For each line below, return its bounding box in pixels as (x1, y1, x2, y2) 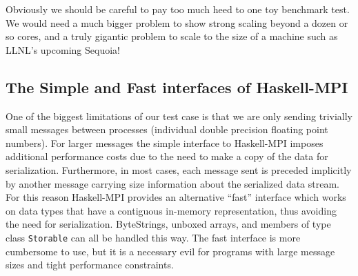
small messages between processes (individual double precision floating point (6, 122, 328, 137)
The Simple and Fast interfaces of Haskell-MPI (6, 76, 348, 97)
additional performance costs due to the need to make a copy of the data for (6, 149, 328, 164)
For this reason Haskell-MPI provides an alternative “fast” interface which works (6, 190, 346, 204)
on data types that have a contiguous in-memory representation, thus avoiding (6, 203, 337, 217)
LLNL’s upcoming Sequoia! (6, 42, 120, 57)
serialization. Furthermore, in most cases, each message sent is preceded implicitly (6, 162, 352, 177)
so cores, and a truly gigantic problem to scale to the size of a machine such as (6, 29, 338, 43)
